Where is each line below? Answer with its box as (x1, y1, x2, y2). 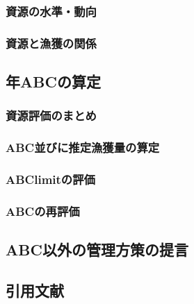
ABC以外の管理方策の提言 (6, 239, 188, 260)
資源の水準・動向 (6, 2, 97, 19)
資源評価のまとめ (6, 107, 97, 124)
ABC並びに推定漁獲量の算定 (6, 139, 160, 156)
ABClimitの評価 (6, 171, 95, 188)
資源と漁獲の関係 (6, 34, 97, 51)
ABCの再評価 (6, 202, 80, 219)
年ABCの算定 (6, 71, 101, 92)
